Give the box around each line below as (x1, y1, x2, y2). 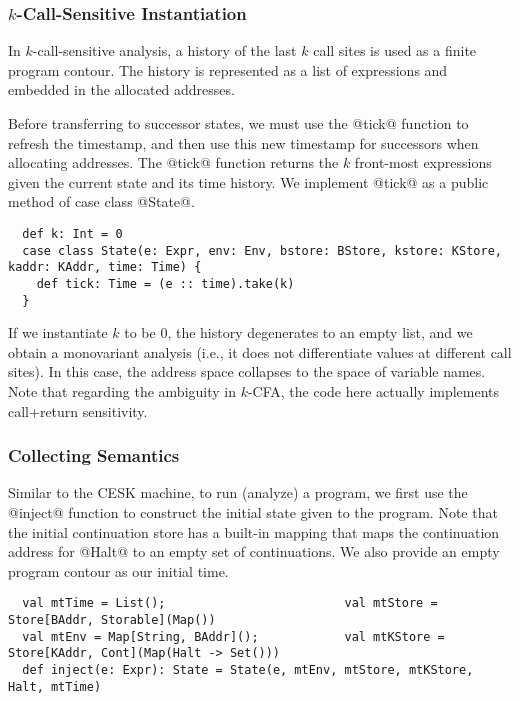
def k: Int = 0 (22, 226, 123, 241)
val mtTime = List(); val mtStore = (22, 596, 438, 611)
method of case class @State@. (8, 191, 195, 212)
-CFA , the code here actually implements (247, 381, 500, 402)
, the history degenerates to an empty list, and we (167, 322, 473, 343)
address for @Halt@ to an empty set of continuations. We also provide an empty (8, 541, 500, 562)
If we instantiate (8, 322, 108, 343)
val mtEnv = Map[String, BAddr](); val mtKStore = (22, 629, 445, 644)
